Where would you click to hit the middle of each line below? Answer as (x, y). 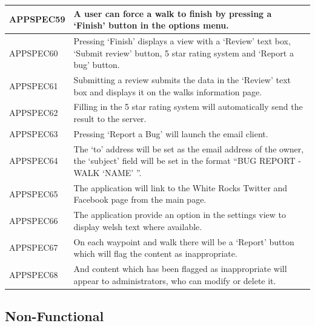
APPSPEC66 (34, 220)
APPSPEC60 (34, 53)
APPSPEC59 (37, 19)
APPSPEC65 (34, 193)
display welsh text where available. (138, 226)
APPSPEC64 (34, 161)
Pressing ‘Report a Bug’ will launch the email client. (171, 133)
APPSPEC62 (34, 113)
